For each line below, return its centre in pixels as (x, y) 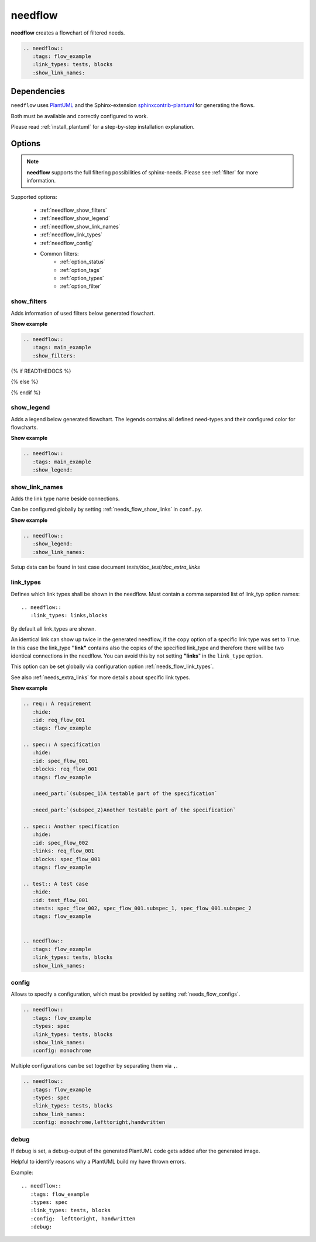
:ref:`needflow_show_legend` (75, 218)
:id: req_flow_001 (59, 720)
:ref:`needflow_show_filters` (74, 210)
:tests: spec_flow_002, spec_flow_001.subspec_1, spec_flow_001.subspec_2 (142, 908)
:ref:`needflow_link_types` (71, 235)
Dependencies (38, 92)
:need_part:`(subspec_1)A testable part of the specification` (125, 794)
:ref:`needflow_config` (67, 243)
